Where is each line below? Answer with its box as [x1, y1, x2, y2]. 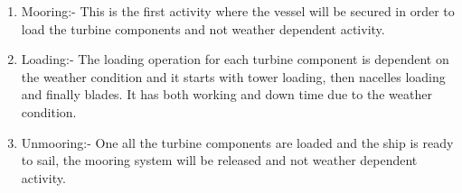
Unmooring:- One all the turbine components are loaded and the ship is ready [21, 133, 454, 152]
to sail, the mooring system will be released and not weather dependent [21, 151, 418, 170]
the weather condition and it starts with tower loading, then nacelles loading [21, 67, 446, 86]
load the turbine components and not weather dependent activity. [21, 19, 385, 38]
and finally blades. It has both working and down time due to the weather [21, 85, 432, 104]
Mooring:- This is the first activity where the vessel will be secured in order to [21, 2, 455, 20]
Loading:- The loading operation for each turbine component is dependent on [21, 50, 449, 69]
